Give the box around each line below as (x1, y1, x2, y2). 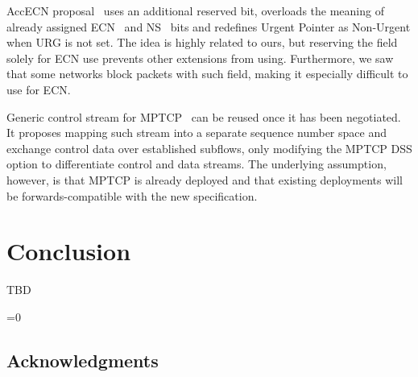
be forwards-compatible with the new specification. (6, 187, 258, 204)
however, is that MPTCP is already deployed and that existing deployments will (6, 171, 403, 188)
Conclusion (6, 234, 131, 267)
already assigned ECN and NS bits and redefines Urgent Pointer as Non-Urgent (6, 18, 411, 35)
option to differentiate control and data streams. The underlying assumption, (6, 155, 387, 172)
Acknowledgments (6, 347, 159, 372)
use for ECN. (6, 81, 71, 97)
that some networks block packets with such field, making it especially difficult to (6, 65, 408, 82)
